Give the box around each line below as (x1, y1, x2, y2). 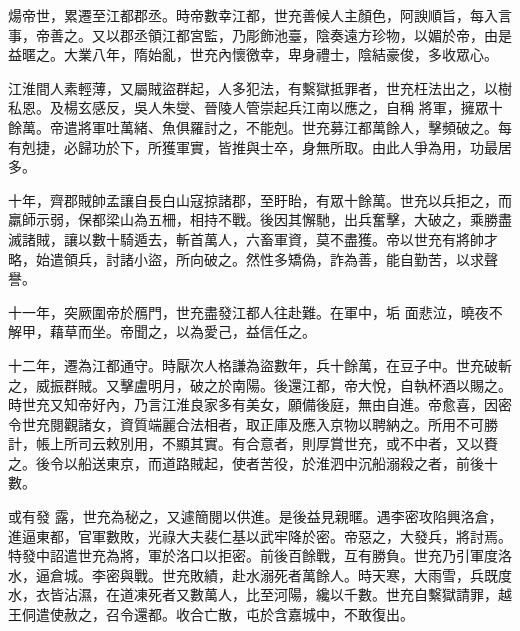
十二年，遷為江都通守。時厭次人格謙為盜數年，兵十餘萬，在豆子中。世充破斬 (8, 354, 512, 375)
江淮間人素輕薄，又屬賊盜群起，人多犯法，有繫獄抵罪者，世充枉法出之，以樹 (8, 77, 512, 98)
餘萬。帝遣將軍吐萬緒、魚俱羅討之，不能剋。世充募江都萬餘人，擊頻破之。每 (8, 116, 512, 137)
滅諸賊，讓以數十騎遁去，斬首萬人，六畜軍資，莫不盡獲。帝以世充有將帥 (8, 228, 484, 249)
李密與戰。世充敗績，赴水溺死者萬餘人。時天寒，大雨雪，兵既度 (91, 564, 512, 585)
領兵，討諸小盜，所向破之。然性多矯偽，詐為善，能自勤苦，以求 (63, 248, 484, 269)
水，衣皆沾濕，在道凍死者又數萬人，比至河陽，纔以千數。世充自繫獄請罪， (8, 584, 498, 605)
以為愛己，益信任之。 (175, 321, 316, 342)
